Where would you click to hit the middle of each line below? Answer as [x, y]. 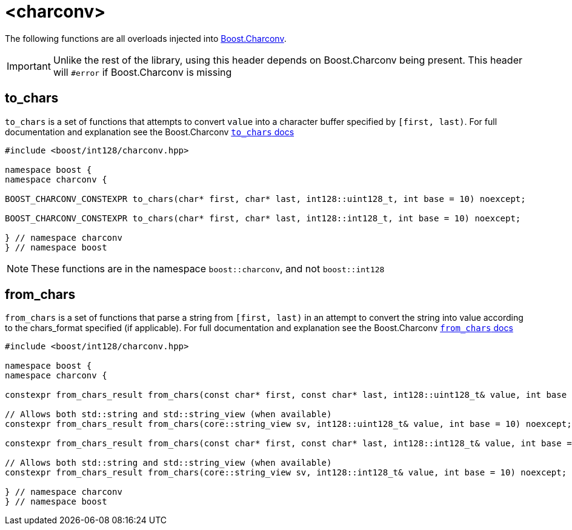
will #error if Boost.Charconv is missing [142, 72]
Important [29, 66]
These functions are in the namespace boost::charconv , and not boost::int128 [208, 268]
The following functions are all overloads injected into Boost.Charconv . [146, 38]
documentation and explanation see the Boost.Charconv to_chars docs [150, 132]
